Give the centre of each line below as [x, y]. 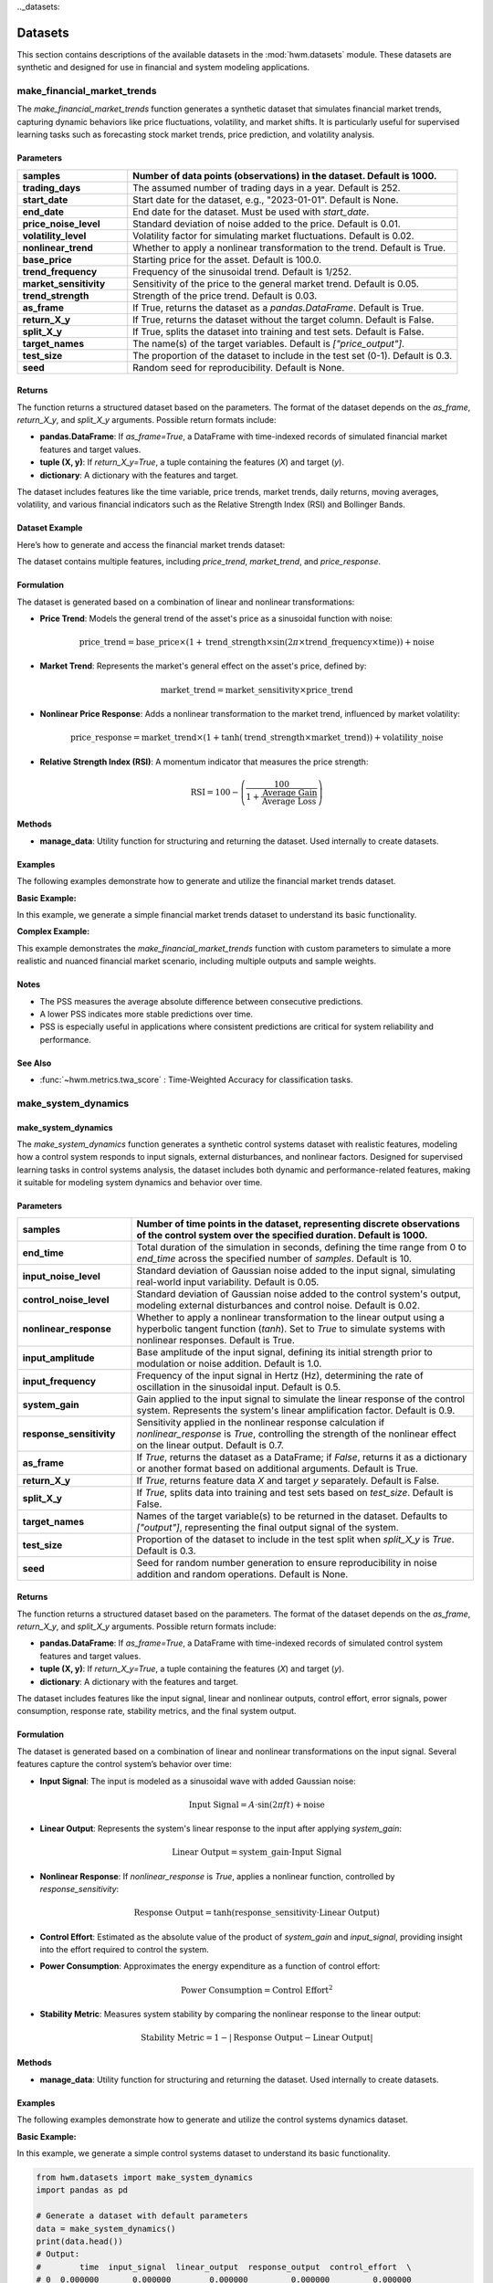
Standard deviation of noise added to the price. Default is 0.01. [267, 224]
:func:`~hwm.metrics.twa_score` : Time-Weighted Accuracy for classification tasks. [196, 1080]
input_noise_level [61, 1276]
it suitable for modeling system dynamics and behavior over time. [140, 1183]
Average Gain [290, 793]
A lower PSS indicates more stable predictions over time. [147, 1014]
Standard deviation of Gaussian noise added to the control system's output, [299, 1294]
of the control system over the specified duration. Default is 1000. [282, 1235]
